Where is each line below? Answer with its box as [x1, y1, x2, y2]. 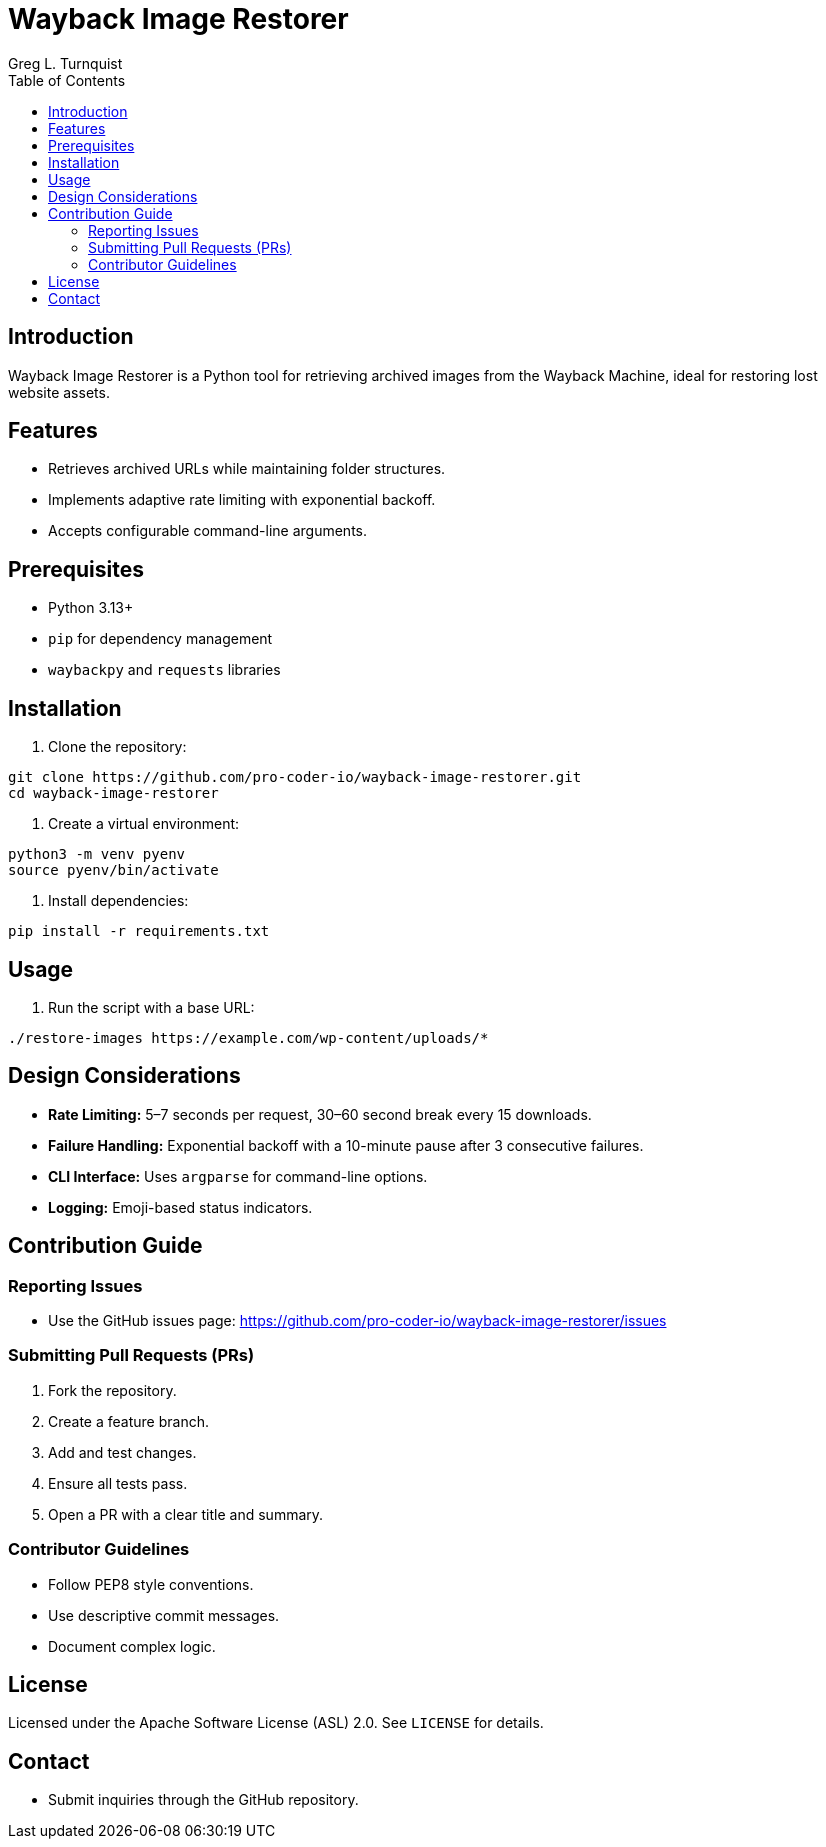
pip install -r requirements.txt [8, 923, 270, 940]
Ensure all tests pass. [48, 1474, 188, 1492]
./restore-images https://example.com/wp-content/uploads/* [8, 1029, 489, 1046]
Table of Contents [8, 71, 126, 89]
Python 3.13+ [48, 599, 134, 617]
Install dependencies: [48, 892, 189, 910]
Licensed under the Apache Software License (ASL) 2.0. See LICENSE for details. [8, 1714, 544, 1732]
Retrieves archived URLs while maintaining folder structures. [48, 460, 446, 478]
